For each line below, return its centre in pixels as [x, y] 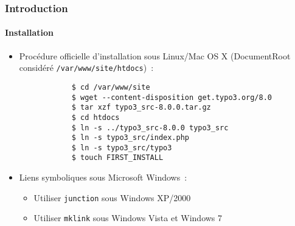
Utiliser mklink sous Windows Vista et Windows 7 [128, 218]
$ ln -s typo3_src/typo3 [122, 148]
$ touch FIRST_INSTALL [117, 158]
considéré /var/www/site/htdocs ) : [86, 68]
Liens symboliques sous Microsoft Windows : [103, 177]
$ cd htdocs [95, 117]
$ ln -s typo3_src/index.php [130, 138]
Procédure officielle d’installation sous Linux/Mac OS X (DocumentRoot [155, 55]
